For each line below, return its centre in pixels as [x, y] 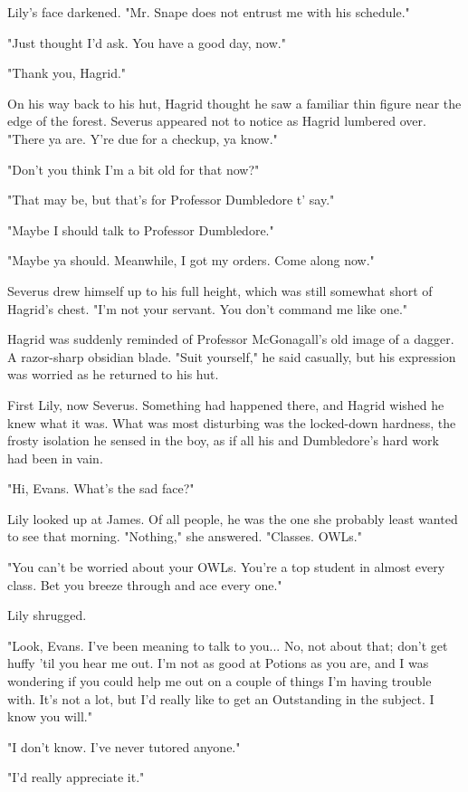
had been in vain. [55, 458]
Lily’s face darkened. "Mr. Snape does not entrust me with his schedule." [209, 12]
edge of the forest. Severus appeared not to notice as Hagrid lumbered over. [217, 121]
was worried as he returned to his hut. [113, 374]
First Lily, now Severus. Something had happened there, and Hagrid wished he [226, 404]
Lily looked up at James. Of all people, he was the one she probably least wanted [233, 518]
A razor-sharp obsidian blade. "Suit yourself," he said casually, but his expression [232, 356]
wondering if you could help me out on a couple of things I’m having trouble [220, 681]
